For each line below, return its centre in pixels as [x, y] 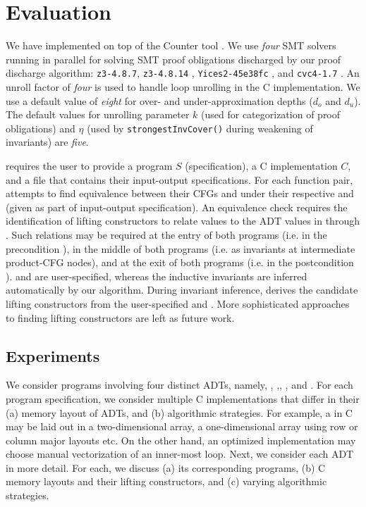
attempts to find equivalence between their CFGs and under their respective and [180, 193]
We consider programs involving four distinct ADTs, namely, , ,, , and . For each [179, 385]
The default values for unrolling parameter [98, 114]
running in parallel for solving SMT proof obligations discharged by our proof [173, 59]
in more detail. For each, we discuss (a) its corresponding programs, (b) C [166, 467]
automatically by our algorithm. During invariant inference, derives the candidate [182, 290]
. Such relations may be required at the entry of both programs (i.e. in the [166, 234]
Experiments [53, 355]
